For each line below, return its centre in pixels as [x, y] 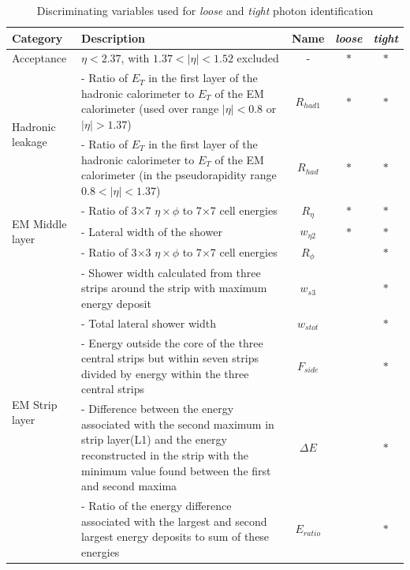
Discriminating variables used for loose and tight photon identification [205, 10]
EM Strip [35, 404]
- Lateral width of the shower [152, 232]
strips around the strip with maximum [174, 288]
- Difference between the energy [158, 409]
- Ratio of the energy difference [157, 505]
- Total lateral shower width [149, 322]
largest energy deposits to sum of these [175, 536]
